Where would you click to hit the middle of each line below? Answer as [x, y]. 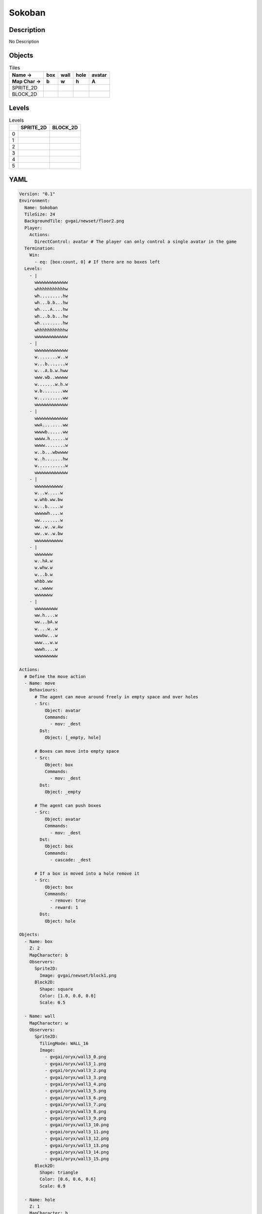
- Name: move [40, 683]
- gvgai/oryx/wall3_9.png [75, 1118]
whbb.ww [44, 581]
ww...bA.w [46, 622]
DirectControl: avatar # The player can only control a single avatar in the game [136, 241]
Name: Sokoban [41, 207]
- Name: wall [40, 1016]
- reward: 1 [64, 907]
